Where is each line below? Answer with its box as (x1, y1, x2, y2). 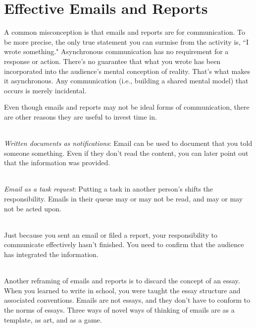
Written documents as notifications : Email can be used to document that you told (4, 138, 253, 148)
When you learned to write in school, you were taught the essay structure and (4, 285, 241, 295)
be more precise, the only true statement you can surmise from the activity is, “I (4, 36, 249, 47)
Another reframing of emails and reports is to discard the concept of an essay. (4, 275, 240, 286)
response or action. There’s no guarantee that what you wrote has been (4, 56, 221, 66)
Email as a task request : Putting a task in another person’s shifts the (4, 184, 213, 194)
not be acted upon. (4, 203, 61, 213)
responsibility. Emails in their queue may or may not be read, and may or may (4, 194, 243, 204)
